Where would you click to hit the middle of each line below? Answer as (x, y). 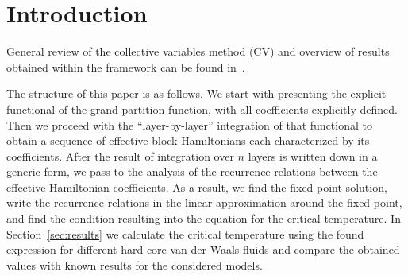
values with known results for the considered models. (135, 264)
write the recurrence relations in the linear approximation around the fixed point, (204, 202)
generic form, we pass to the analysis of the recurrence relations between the (192, 171)
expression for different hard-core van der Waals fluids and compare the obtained (203, 249)
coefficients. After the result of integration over (120, 155)
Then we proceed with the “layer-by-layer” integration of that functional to (189, 124)
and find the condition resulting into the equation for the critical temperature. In (204, 218)
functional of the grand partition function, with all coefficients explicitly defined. (202, 109)
